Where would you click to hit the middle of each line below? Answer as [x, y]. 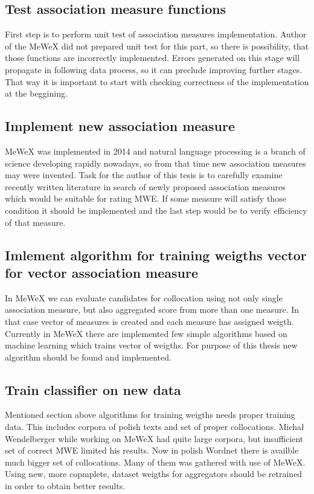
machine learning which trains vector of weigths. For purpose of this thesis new [151, 345]
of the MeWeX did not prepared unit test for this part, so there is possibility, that [157, 46]
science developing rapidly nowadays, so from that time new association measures [155, 163]
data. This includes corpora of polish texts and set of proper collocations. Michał [155, 427]
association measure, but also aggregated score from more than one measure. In [152, 310]
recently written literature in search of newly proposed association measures [145, 186]
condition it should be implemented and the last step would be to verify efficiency [156, 210]
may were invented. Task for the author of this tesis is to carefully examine [144, 175]
